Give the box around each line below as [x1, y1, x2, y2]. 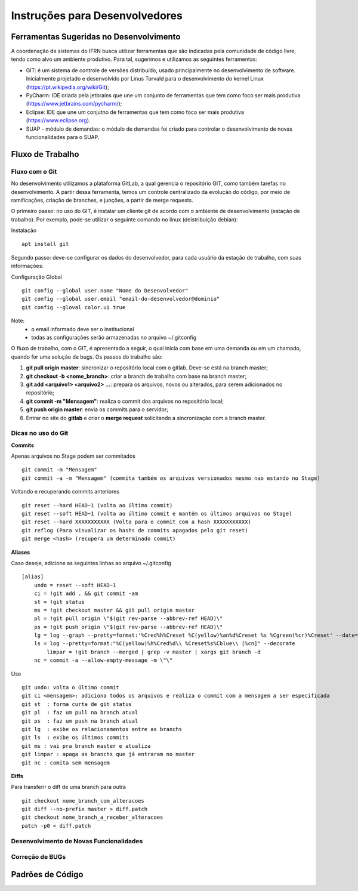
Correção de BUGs [11, 853, 66, 861]
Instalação [11, 227, 37, 234]
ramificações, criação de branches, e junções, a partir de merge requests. [11, 196, 193, 204]
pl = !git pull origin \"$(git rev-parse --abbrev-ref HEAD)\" [33, 615, 223, 622]
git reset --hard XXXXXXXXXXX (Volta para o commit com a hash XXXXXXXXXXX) [21, 519, 252, 525]
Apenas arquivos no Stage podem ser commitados [11, 452, 135, 460]
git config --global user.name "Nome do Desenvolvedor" [21, 287, 189, 294]
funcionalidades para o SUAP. [26, 133, 100, 140]
